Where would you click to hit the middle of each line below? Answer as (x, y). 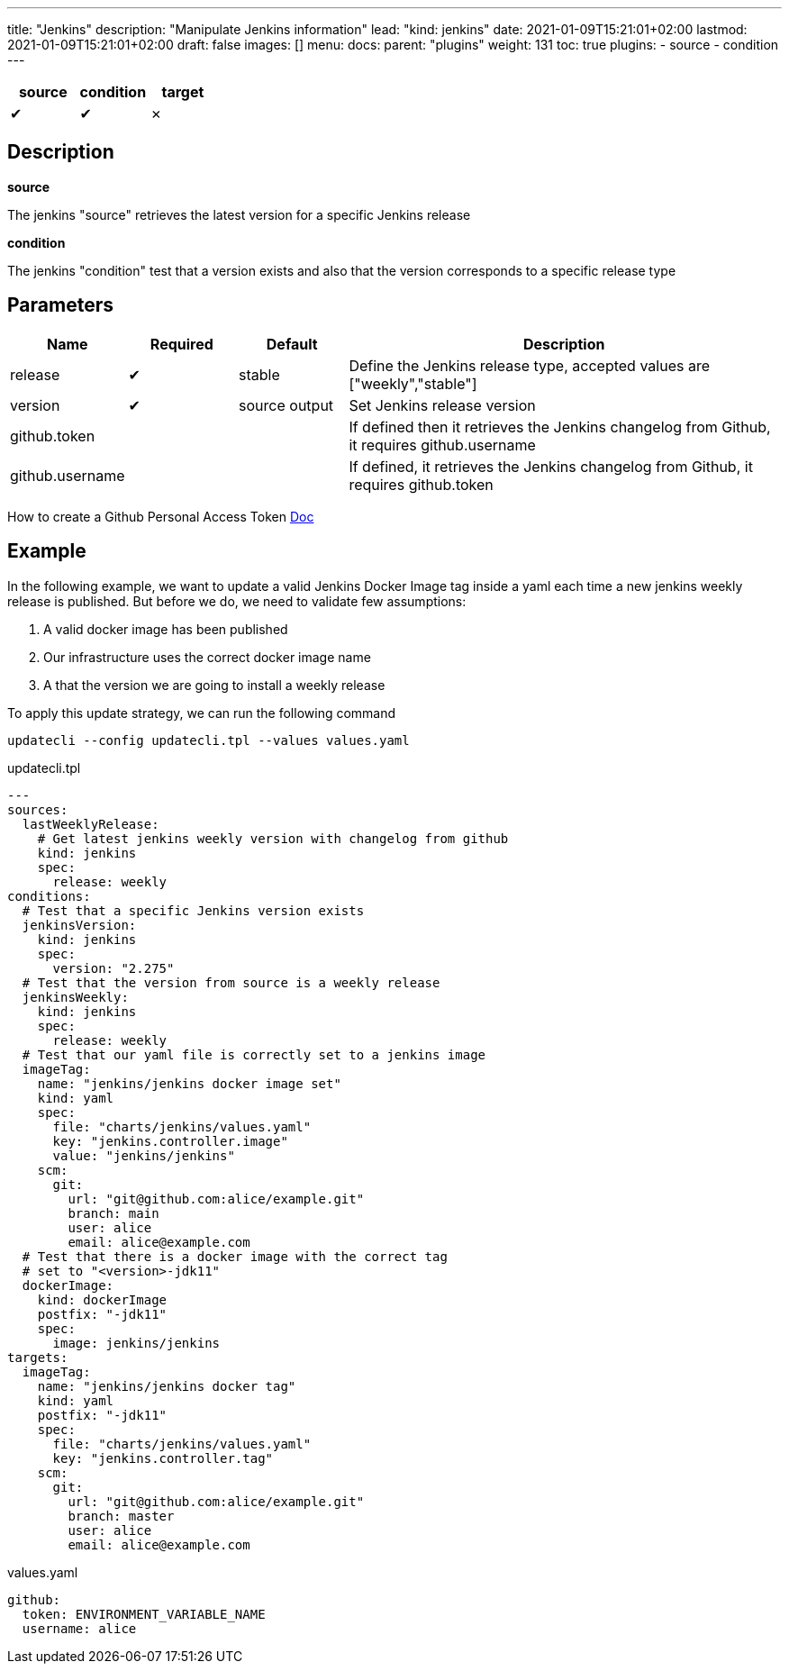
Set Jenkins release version (442, 405)
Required (181, 344)
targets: (38, 1357)
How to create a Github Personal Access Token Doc (161, 516)
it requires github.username (442, 445)
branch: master (121, 1516)
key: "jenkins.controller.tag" (163, 1458)
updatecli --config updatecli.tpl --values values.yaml (209, 740)
